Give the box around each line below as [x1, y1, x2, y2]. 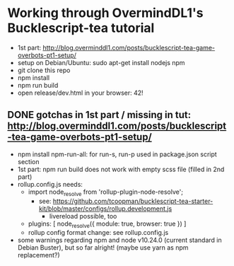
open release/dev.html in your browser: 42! [17, 88, 144, 97]
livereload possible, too [49, 212, 117, 220]
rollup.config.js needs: [17, 180, 83, 188]
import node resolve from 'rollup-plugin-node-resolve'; [28, 187, 184, 197]
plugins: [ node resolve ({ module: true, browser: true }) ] [28, 219, 187, 229]
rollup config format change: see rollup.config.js [28, 229, 169, 237]
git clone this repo [17, 66, 71, 74]
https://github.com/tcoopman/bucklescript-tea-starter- [52, 197, 213, 205]
